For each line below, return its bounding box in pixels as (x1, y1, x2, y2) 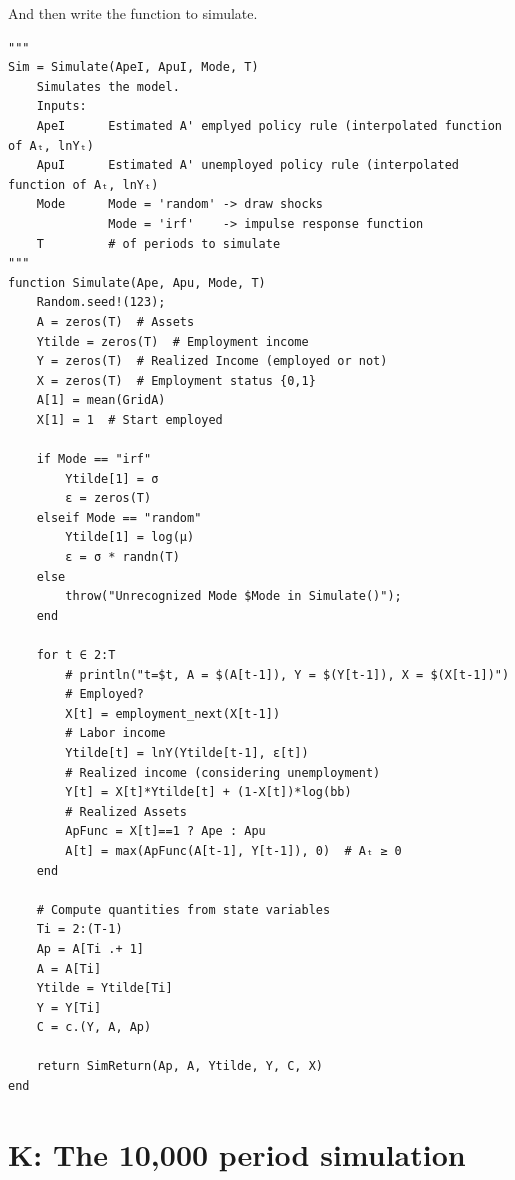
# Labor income (65, 726, 166, 741)
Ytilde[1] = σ (65, 471, 159, 486)
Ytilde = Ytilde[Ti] (36, 981, 173, 996)
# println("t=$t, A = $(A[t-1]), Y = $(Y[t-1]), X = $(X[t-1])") (65, 667, 510, 682)
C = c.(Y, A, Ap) (36, 1020, 152, 1035)
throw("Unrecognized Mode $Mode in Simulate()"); (65, 589, 402, 604)
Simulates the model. (36, 79, 180, 94)
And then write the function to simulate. (8, 3, 258, 23)
